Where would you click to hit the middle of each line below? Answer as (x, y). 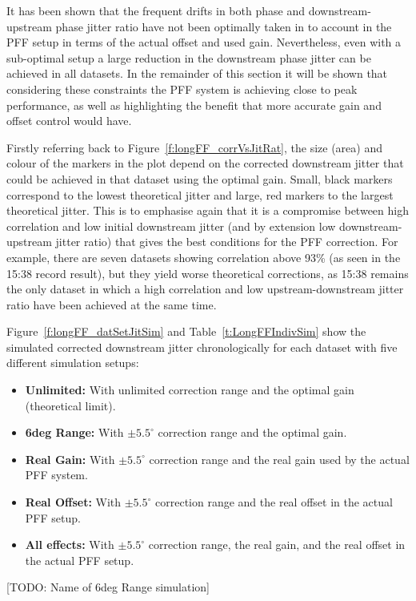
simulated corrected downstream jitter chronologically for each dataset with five (202, 347)
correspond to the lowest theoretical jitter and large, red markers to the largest (200, 194)
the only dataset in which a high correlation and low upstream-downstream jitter (205, 289)
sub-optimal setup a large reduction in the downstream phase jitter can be (189, 57)
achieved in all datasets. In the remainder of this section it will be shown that (197, 73)
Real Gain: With (70, 459)
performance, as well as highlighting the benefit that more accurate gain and (194, 105)
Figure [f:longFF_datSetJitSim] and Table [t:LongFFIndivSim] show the (186, 331)
